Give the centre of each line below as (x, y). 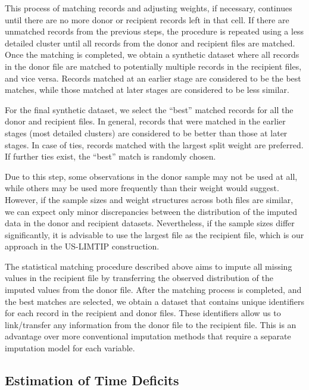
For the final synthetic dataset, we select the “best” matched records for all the (149, 109)
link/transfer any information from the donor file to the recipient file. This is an (151, 324)
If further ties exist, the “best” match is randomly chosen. (110, 156)
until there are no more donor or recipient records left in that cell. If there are (147, 19)
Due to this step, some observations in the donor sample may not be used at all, (151, 176)
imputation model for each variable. (70, 348)
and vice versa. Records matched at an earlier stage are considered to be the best (153, 78)
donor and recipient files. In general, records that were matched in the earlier (145, 121)
